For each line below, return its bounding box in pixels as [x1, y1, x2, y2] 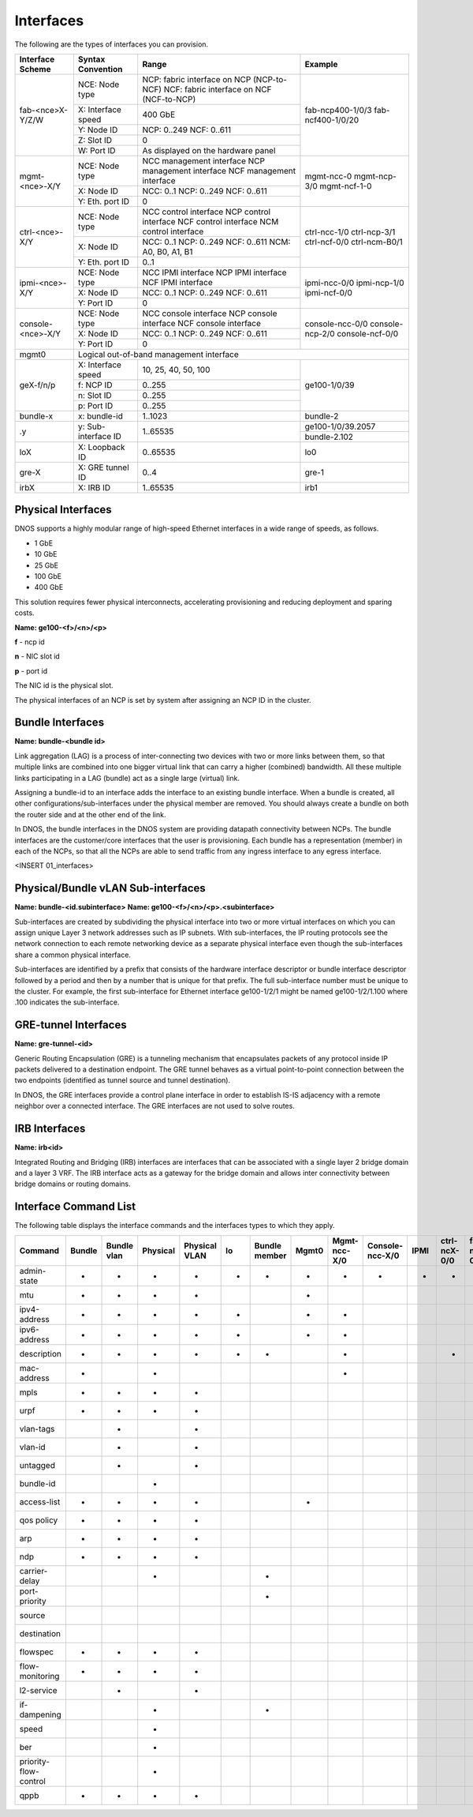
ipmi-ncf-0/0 [304, 287, 352, 298]
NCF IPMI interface [142, 276, 213, 287]
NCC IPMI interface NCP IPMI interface [142, 267, 287, 278]
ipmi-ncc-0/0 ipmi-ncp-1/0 [304, 277, 405, 288]
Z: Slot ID [77, 134, 113, 145]
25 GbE [34, 561, 59, 570]
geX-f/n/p [19, 380, 56, 391]
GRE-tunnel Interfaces [14, 1019, 127, 1032]
